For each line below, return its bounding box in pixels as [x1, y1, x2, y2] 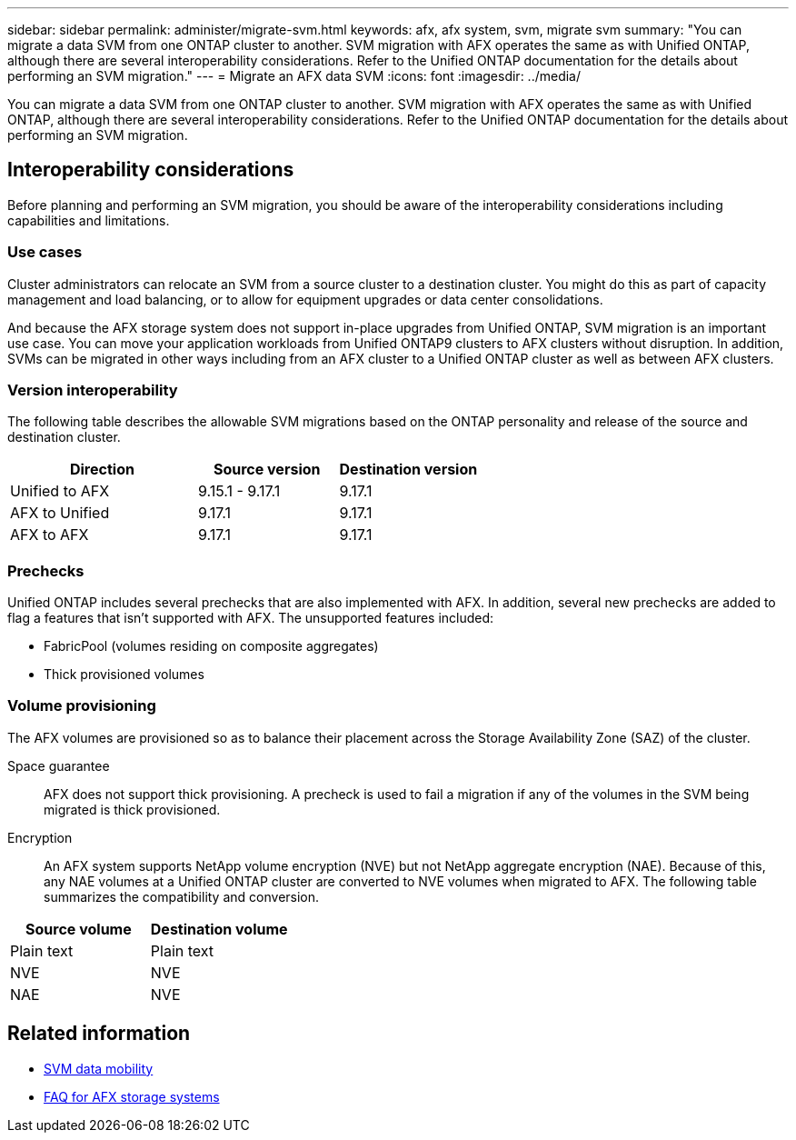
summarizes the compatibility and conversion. [44, 888, 320, 905]
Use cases [7, 243, 83, 262]
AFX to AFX [10, 525, 89, 545]
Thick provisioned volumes [44, 666, 204, 683]
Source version [213, 460, 321, 479]
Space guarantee [7, 757, 110, 774]
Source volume [25, 919, 132, 938]
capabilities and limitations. [7, 212, 170, 228]
